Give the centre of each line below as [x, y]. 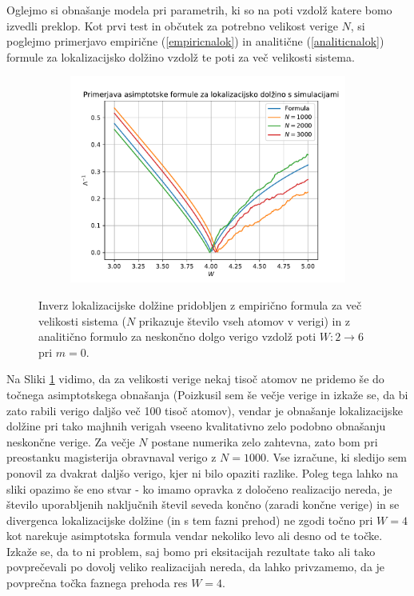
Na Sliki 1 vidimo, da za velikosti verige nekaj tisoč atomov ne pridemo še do [195, 379]
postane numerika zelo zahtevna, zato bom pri [265, 441]
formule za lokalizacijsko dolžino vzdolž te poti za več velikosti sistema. [181, 56]
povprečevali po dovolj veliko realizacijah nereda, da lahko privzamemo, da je [196, 567]
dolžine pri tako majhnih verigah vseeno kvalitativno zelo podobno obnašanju [196, 426]
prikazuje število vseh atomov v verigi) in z [245, 320]
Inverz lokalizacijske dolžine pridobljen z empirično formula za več [200, 304]
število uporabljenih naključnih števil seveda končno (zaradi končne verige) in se [203, 504]
